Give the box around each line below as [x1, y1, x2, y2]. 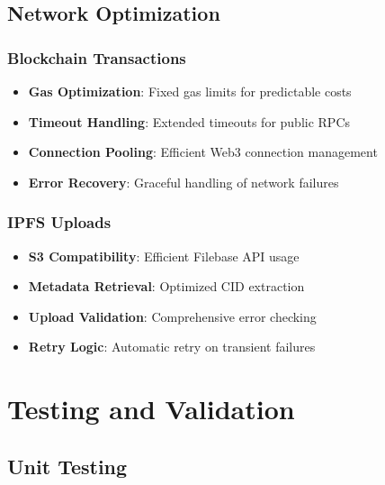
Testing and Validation [7, 390, 295, 427]
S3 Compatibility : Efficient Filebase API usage [28, 246, 300, 265]
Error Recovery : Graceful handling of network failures [28, 172, 339, 191]
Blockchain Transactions [7, 46, 186, 69]
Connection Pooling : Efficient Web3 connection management [28, 142, 378, 161]
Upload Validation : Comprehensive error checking [28, 307, 317, 325]
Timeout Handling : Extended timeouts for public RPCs [28, 112, 351, 131]
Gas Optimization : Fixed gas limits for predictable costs [28, 82, 352, 100]
